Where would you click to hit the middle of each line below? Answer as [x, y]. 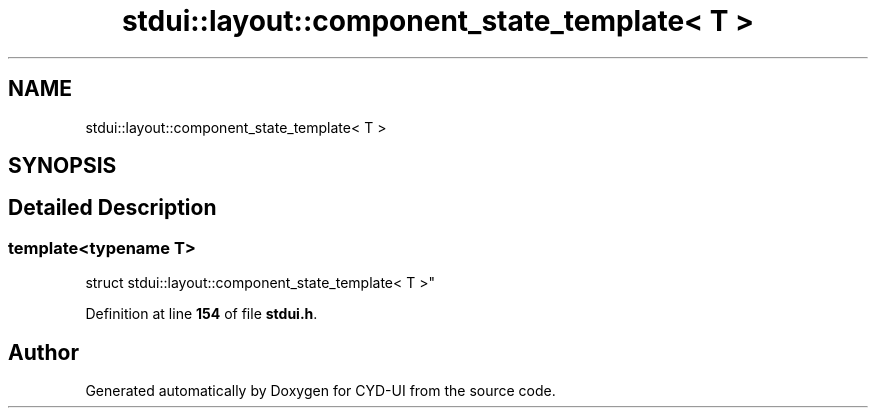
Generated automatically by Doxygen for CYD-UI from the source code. [320, 391]
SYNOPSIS [62, 166]
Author [43, 352]
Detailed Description [112, 208]
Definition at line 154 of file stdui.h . [201, 314]
